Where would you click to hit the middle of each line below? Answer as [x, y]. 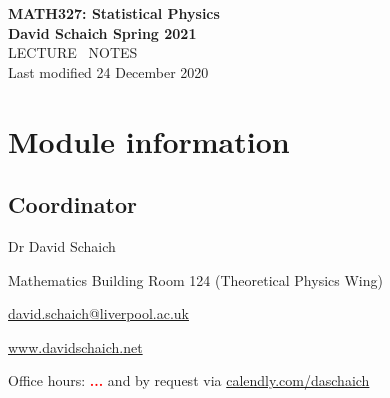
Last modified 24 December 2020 [108, 71]
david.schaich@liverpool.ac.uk [98, 313]
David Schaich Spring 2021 [102, 32]
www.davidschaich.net [75, 346]
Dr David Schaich [62, 245]
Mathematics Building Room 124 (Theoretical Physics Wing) [195, 279]
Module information [149, 140]
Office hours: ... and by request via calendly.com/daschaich [189, 380]
